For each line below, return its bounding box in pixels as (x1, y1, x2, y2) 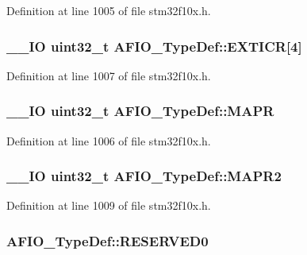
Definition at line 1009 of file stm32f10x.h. (6, 197, 211, 214)
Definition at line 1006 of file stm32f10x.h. (6, 132, 211, 149)
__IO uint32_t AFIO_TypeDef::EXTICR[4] (6, 36, 302, 56)
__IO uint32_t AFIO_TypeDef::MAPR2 (6, 166, 282, 186)
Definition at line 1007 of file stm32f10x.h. (6, 67, 211, 83)
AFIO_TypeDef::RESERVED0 (6, 230, 209, 250)
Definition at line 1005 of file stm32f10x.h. (6, 2, 211, 18)
